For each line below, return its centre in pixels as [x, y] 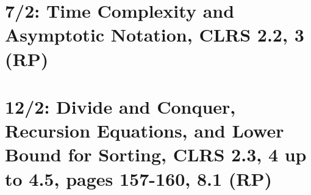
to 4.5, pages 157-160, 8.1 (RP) [139, 178]
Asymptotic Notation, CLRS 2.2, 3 [155, 35]
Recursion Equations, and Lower [145, 131]
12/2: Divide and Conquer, [120, 106]
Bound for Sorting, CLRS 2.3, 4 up [156, 154]
